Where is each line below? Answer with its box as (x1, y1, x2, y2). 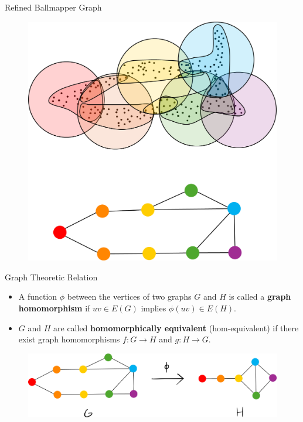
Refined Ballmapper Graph (5, 1, 102, 13)
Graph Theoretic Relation (5, 270, 98, 283)
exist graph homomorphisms (18, 333, 120, 345)
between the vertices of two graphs (67, 290, 192, 303)
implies (141, 302, 166, 314)
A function (18, 290, 57, 303)
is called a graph (229, 290, 291, 303)
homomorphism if (18, 302, 90, 314)
